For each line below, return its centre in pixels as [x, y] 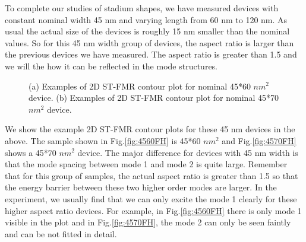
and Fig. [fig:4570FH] [259, 140]
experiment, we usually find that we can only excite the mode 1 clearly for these [151, 198]
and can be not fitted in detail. [61, 233]
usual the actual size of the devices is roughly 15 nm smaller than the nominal [147, 31]
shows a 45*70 [31, 152]
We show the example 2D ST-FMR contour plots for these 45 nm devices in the [150, 129]
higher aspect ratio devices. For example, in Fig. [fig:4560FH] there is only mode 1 [153, 210]
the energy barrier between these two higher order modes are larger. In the [141, 187]
